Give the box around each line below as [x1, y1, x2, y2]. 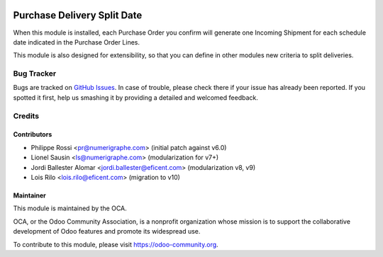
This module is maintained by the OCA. [13, 204, 127, 212]
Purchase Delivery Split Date [13, 9, 143, 21]
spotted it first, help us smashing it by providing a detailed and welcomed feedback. [13, 93, 258, 102]
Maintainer [13, 191, 46, 200]
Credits [13, 110, 39, 120]
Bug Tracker [13, 69, 57, 79]
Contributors [13, 130, 52, 139]
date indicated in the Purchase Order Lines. [13, 38, 140, 46]
